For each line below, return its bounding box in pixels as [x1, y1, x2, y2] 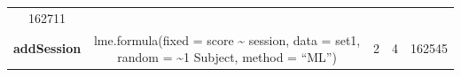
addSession [13, 39, 82, 58]
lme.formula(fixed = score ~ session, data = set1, [93, 30, 361, 49]
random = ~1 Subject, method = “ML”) [117, 48, 337, 66]
